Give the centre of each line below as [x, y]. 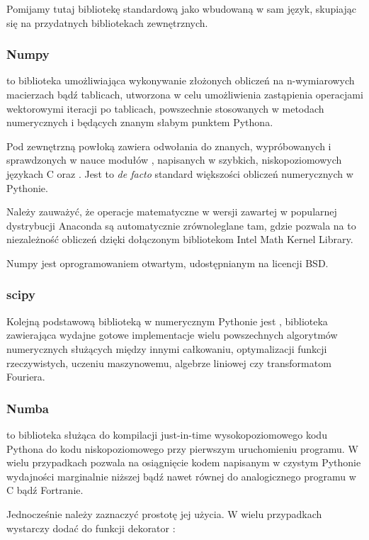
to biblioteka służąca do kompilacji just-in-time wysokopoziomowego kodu [167, 434]
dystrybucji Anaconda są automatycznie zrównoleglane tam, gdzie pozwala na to [181, 225]
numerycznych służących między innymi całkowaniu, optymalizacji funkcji [167, 348]
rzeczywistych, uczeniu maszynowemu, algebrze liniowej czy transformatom [169, 362]
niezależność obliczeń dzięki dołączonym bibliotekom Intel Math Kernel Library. [180, 239]
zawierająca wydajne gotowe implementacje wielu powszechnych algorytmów [172, 335]
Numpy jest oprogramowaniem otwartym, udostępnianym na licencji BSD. [168, 263]
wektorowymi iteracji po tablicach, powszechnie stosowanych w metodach [165, 108]
